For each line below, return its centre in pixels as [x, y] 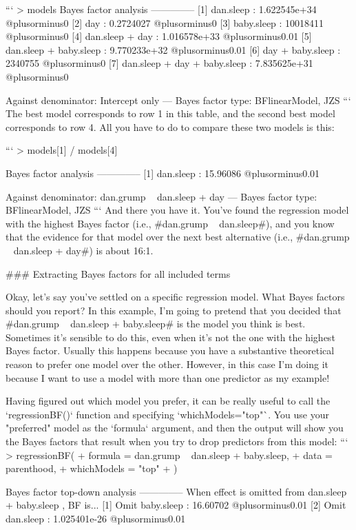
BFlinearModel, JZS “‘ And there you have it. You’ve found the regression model [177, 210]
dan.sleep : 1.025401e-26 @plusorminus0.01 [96, 518]
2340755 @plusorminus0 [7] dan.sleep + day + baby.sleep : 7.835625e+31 [159, 63]
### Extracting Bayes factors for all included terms [118, 273]
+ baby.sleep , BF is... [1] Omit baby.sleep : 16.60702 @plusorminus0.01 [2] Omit [176, 505]
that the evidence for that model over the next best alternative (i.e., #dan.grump [178, 237]
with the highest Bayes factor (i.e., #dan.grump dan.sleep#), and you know [170, 223]
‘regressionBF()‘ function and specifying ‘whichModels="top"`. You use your [167, 414]
